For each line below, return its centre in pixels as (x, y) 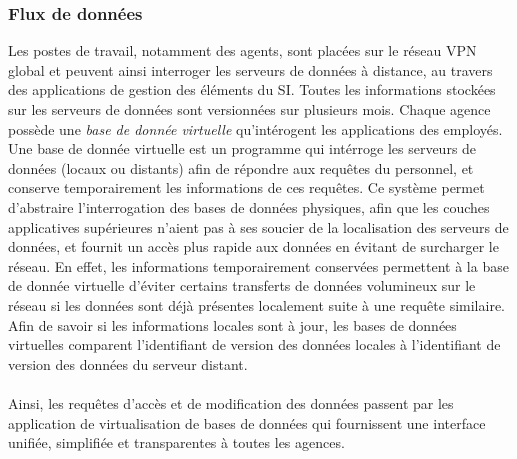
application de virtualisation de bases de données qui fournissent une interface (247, 422)
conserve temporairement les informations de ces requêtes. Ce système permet (246, 187)
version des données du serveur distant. (128, 363)
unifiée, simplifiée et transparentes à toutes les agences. (176, 442)
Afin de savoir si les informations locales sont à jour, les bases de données (232, 324)
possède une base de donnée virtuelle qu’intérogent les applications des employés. (255, 128)
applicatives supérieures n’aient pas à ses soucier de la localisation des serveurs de (258, 226)
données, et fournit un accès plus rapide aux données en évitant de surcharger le (253, 246)
